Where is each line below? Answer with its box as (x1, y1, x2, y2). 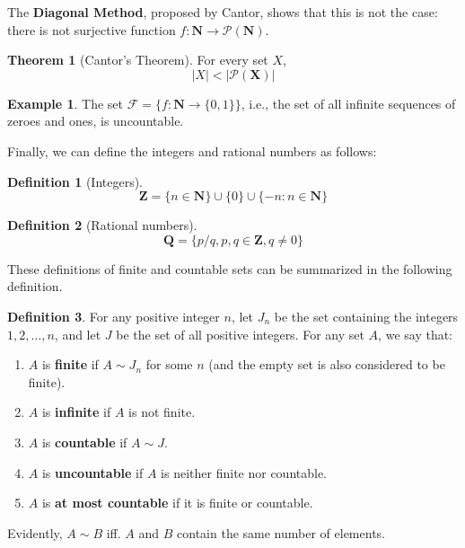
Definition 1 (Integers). (7, 172, 143, 190)
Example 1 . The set (7, 93, 124, 112)
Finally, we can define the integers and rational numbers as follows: (7, 141, 377, 160)
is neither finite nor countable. (161, 463, 328, 482)
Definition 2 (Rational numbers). (7, 216, 197, 234)
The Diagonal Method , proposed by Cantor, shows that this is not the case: (7, 3, 438, 21)
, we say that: (378, 324, 453, 343)
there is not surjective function (7, 20, 176, 39)
